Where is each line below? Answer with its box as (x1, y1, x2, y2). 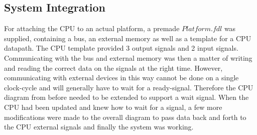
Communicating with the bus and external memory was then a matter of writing (4, 52, 252, 63)
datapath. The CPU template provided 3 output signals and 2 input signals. (4, 43, 238, 53)
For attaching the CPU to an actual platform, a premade (4, 23, 180, 34)
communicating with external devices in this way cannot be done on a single (4, 72, 239, 83)
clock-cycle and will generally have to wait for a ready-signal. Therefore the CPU (4, 82, 253, 92)
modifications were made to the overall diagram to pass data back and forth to (4, 111, 246, 122)
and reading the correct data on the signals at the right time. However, (4, 62, 223, 73)
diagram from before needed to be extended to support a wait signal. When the (4, 92, 249, 102)
